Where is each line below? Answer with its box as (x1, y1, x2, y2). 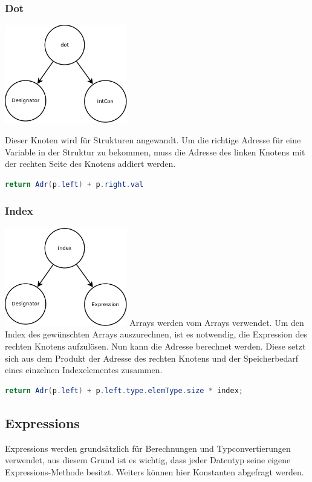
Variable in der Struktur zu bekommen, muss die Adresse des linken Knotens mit (5, 145, 305, 158)
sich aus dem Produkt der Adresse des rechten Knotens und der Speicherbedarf (5, 351, 299, 364)
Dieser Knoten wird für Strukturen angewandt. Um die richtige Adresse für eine (5, 134, 301, 146)
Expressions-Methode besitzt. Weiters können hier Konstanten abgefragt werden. (5, 465, 304, 478)
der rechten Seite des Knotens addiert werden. (5, 157, 176, 170)
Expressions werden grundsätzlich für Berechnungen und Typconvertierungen (5, 441, 291, 454)
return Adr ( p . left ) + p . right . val (5, 180, 144, 189)
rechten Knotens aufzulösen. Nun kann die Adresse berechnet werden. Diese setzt (5, 339, 306, 352)
